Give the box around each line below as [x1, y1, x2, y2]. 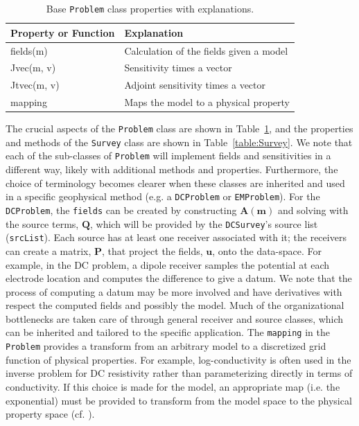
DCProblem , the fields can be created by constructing [6, 202, 237, 217]
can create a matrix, [6, 243, 91, 258]
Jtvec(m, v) [10, 78, 60, 92]
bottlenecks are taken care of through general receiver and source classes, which [6, 311, 344, 326]
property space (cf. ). [6, 407, 95, 421]
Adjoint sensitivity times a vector [124, 78, 266, 92]
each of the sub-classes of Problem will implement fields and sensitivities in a [6, 148, 331, 163]
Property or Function [10, 25, 115, 39]
